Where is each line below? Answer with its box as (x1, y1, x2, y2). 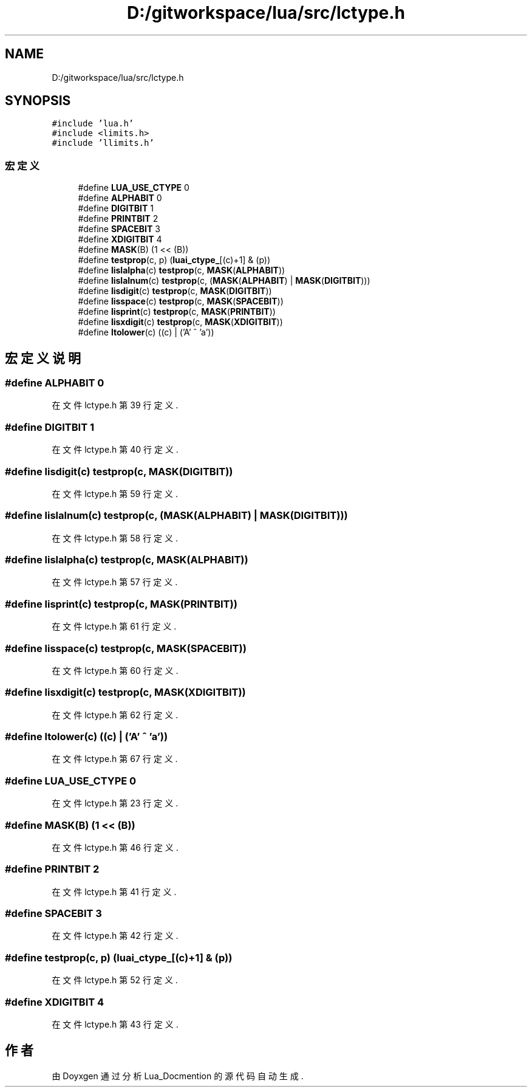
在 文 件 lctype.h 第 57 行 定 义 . (52, 577, 178, 588)
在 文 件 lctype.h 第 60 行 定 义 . (52, 665, 179, 676)
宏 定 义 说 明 (5, 350, 81, 366)
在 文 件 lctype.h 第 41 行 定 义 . (52, 886, 177, 897)
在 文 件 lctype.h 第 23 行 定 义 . (52, 798, 179, 809)
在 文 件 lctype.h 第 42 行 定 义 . (52, 930, 179, 941)
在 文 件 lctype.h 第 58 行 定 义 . (52, 532, 178, 543)
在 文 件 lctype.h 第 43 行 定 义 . (52, 1018, 179, 1029)
